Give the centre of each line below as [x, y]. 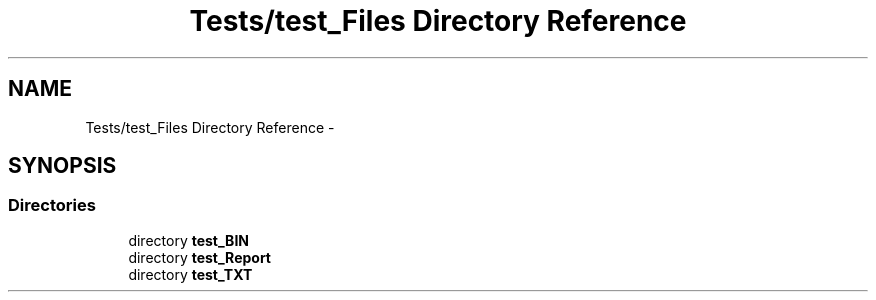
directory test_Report [199, 257]
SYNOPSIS [62, 166]
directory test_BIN [188, 240]
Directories [52, 205]
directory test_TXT [190, 274]
